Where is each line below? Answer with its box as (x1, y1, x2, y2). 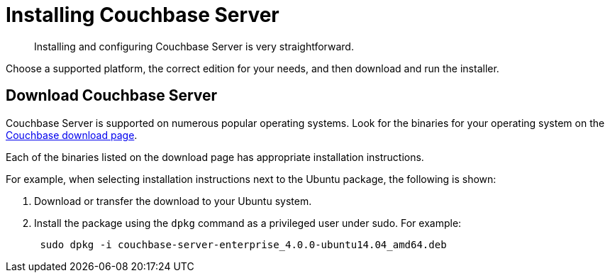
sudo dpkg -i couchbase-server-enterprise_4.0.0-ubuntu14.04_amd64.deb (40, 238, 447, 250)
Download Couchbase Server (6, 87, 218, 105)
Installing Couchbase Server (6, 3, 279, 27)
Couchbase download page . (6, 128, 138, 141)
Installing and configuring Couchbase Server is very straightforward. (34, 40, 354, 52)
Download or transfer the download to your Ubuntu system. (34, 194, 312, 207)
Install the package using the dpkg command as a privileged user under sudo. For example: (34, 216, 462, 229)
